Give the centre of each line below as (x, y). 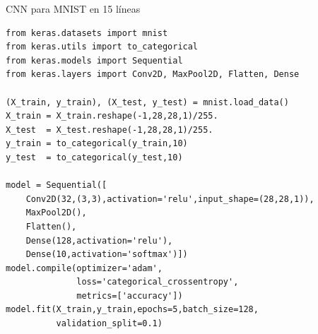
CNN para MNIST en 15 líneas (73, 8)
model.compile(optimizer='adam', (84, 268)
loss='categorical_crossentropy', (158, 282)
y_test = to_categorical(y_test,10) (94, 157)
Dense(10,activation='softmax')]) (107, 255)
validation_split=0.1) (109, 324)
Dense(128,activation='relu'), (99, 240)
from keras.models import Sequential (94, 60)
